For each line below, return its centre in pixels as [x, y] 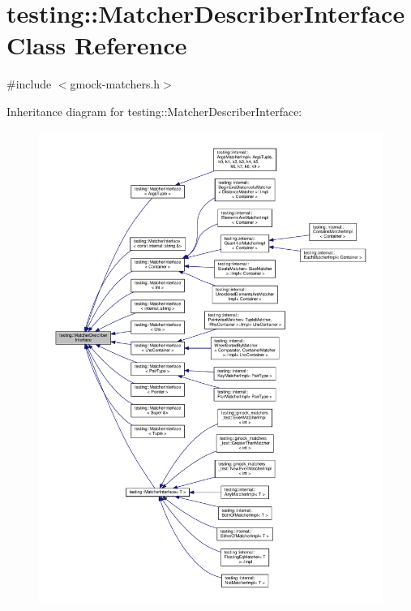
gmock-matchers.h [115, 84]
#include [29, 84]
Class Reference [97, 45]
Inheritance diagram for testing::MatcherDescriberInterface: [154, 111]
